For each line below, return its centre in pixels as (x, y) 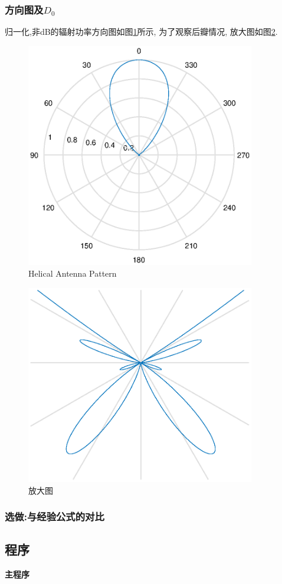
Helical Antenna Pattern (73, 273)
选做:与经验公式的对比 (55, 516)
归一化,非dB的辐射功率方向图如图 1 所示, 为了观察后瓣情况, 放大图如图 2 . (141, 32)
